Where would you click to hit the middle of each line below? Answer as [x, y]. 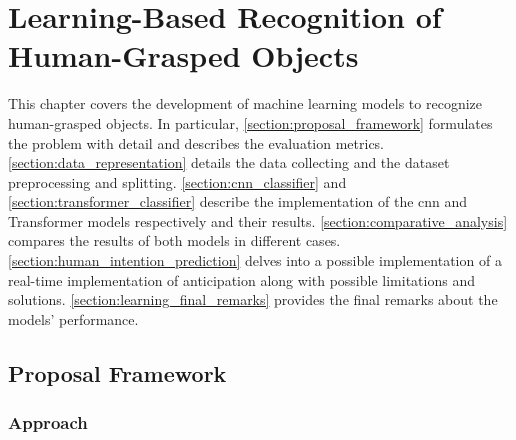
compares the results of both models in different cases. [174, 240]
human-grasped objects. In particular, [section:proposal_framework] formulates [250, 122]
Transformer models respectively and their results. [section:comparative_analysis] [258, 220]
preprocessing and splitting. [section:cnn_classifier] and [177, 181]
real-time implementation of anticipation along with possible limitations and [241, 279]
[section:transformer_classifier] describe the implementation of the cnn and [238, 201]
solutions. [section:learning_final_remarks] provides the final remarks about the [253, 299]
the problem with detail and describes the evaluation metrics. [196, 142]
